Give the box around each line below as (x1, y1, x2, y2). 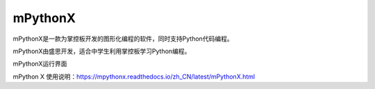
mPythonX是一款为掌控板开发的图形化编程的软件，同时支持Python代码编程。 (12, 34, 233, 43)
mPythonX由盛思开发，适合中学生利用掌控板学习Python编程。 (12, 47, 191, 55)
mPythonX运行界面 (12, 59, 67, 68)
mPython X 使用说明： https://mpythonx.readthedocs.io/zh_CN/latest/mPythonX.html (12, 72, 256, 81)
